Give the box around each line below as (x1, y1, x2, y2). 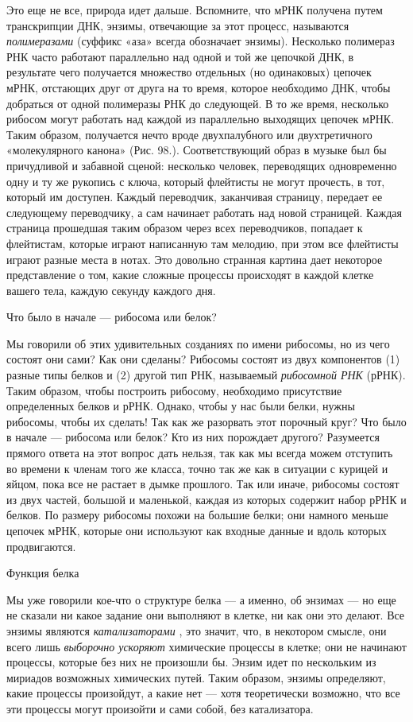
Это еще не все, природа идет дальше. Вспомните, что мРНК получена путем (6, 2, 383, 17)
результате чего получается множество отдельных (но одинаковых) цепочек (6, 64, 372, 80)
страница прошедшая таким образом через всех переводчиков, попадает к (6, 219, 363, 236)
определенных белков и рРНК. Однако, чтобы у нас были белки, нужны (6, 398, 355, 414)
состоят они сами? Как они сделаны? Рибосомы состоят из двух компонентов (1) (6, 351, 400, 367)
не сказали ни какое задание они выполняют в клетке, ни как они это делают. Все (6, 607, 405, 623)
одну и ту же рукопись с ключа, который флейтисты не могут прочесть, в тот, (6, 173, 385, 189)
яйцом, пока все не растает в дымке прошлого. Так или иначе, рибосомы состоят (6, 476, 399, 492)
